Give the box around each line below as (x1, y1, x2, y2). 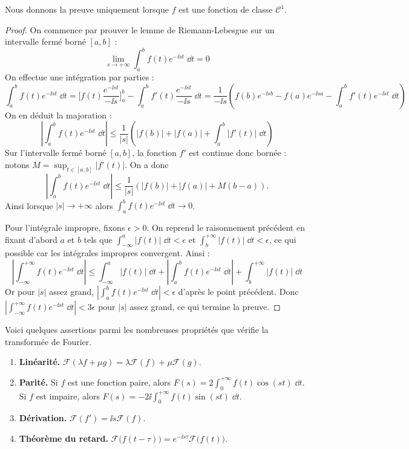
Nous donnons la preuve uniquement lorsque (5, 3, 169, 15)
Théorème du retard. (19, 431, 108, 444)
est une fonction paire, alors (67, 375, 171, 388)
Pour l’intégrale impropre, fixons (5, 221, 125, 234)
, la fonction (132, 146, 177, 159)
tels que (83, 233, 113, 245)
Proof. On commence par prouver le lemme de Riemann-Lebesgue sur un (5, 23, 275, 36)
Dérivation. (19, 412, 67, 424)
